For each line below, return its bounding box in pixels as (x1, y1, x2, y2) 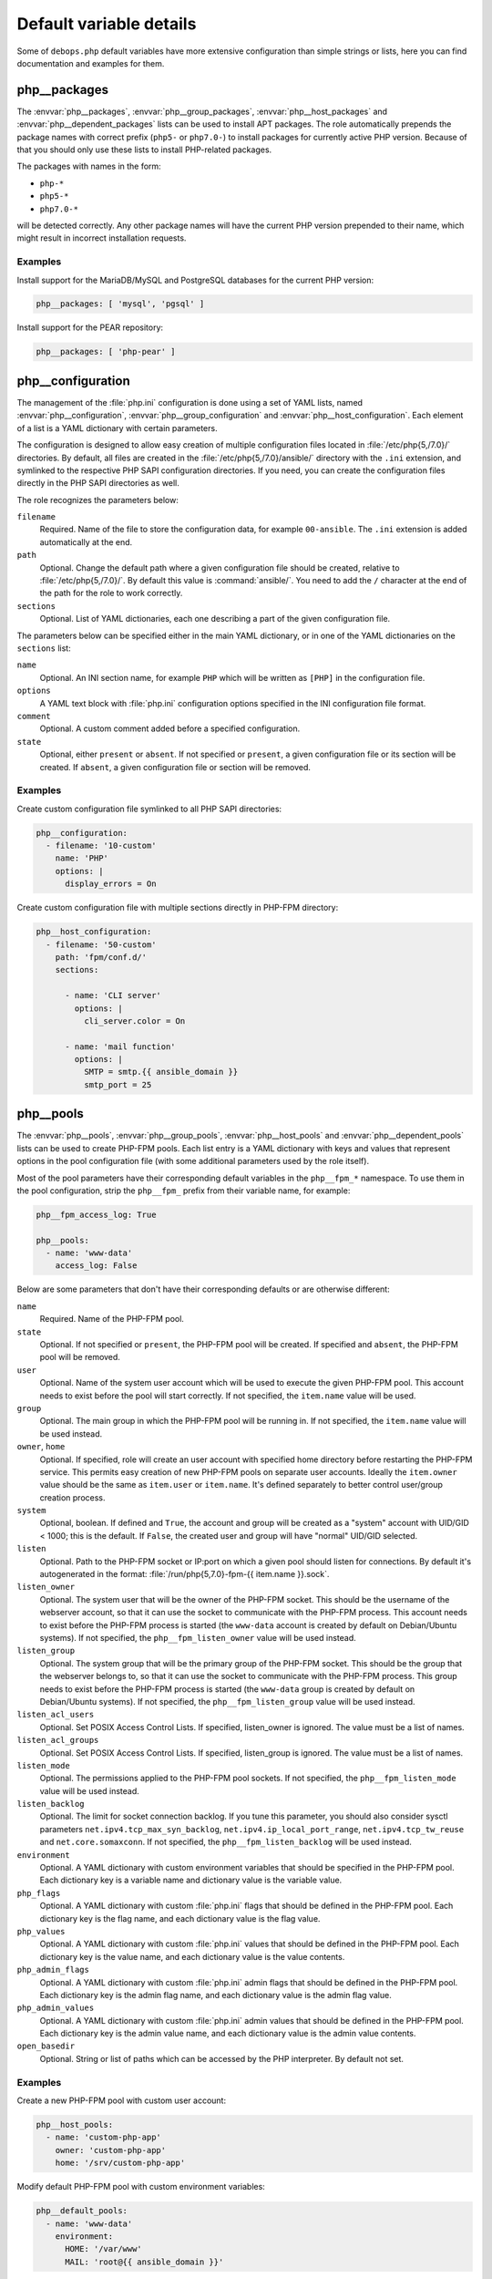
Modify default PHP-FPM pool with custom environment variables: (16, 2181, 266, 2192)
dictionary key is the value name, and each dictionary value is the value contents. (39, 1951, 345, 1962)
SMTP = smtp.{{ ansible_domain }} (83, 1067, 239, 1078)
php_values (16, 1926, 66, 1936)
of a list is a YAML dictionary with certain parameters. (16, 422, 218, 433)
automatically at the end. (39, 536, 133, 547)
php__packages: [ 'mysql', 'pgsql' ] (36, 299, 205, 309)
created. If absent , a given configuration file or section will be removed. (39, 761, 312, 772)
